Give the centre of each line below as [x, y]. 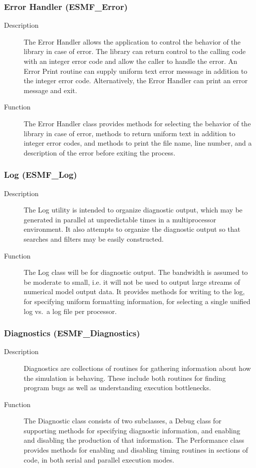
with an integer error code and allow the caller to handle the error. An [130, 61]
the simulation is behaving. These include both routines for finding [125, 378]
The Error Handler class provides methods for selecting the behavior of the [137, 123]
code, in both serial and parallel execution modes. [99, 459]
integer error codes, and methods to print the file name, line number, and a [138, 143]
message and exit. [50, 90]
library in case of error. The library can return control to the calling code [135, 51]
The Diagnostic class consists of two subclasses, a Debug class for [123, 421]
